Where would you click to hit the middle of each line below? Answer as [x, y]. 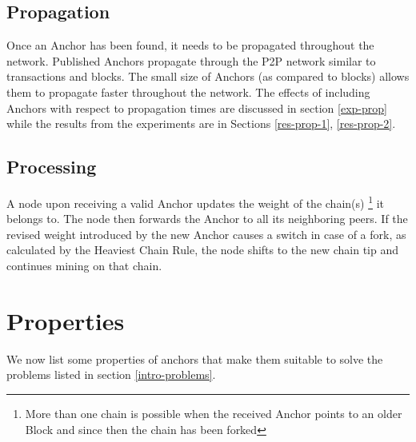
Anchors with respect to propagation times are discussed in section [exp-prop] [197, 108]
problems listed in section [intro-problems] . [111, 374]
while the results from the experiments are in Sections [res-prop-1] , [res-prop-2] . [201, 123]
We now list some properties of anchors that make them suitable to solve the [195, 358]
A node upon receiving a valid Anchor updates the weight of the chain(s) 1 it [195, 201]
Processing [52, 167]
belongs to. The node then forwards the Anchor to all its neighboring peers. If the [207, 219]
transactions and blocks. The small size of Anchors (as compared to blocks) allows [208, 76]
